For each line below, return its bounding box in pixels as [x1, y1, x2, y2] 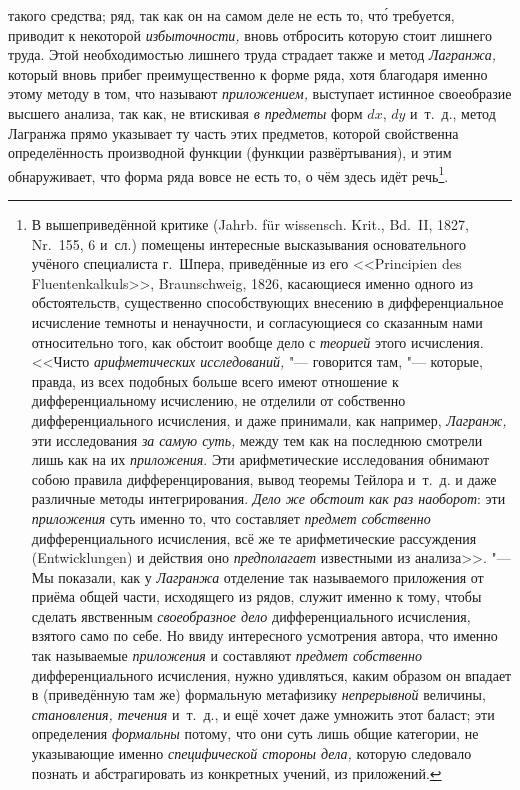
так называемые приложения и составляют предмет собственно [31, 645, 422, 666]
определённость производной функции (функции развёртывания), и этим [8, 142, 452, 163]
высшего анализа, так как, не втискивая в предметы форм [8, 102, 363, 123]
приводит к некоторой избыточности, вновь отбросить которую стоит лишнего [8, 24, 492, 45]
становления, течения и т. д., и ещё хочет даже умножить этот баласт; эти [31, 703, 495, 724]
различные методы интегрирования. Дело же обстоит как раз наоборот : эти [31, 488, 506, 509]
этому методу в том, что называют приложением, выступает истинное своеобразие [8, 83, 512, 104]
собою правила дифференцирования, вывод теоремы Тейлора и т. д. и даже [31, 468, 497, 489]
